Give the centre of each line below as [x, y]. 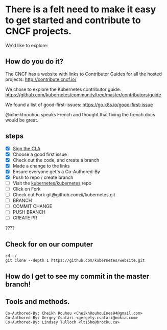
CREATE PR [25, 218]
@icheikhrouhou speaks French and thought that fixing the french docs [80, 114]
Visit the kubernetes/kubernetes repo [52, 183]
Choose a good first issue [40, 154]
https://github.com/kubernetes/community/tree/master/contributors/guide [83, 95]
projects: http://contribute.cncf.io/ [41, 79]
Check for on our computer [49, 244]
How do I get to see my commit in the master [77, 276]
